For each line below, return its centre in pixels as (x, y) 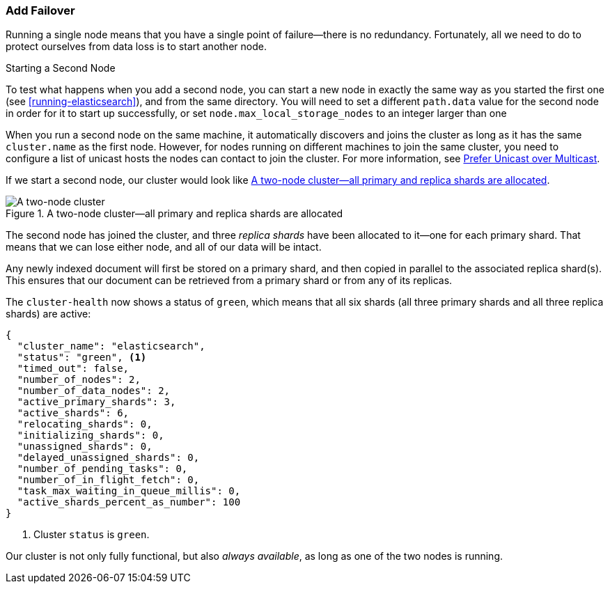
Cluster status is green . (92, 535)
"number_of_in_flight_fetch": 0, (108, 480)
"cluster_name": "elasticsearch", (111, 346)
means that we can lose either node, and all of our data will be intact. (164, 247)
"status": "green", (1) (82, 358)
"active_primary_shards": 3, (96, 402)
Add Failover (40, 10)
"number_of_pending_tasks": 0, (102, 469)
